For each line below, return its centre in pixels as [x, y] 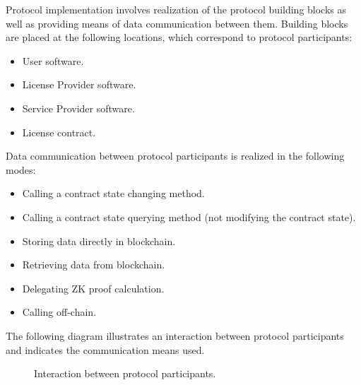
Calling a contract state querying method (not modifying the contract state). [189, 217]
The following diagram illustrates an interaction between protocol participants [175, 335]
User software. [53, 60]
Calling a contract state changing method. [113, 193]
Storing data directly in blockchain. [99, 241]
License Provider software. [79, 84]
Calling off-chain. [59, 312]
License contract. [59, 132]
